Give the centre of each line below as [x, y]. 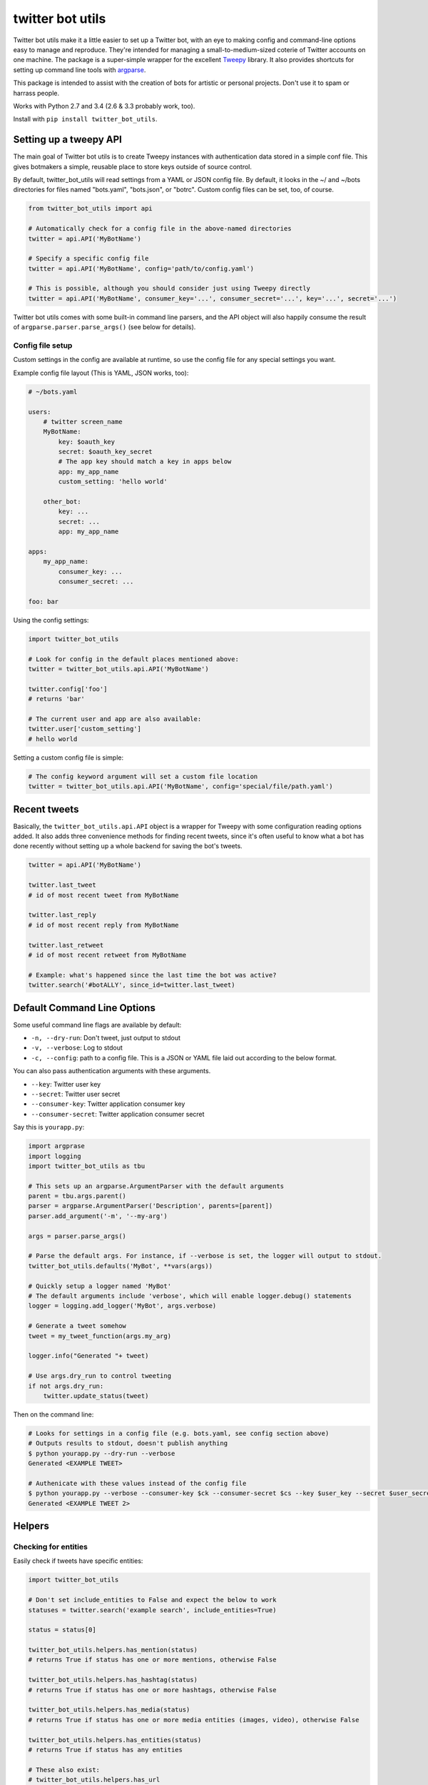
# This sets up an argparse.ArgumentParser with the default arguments [156, 1186]
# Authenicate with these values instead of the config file [137, 1483]
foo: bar [44, 601]
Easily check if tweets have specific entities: [78, 1561]
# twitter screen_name [83, 422]
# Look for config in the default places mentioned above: [133, 659]
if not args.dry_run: [66, 1386]
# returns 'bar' [57, 699]
